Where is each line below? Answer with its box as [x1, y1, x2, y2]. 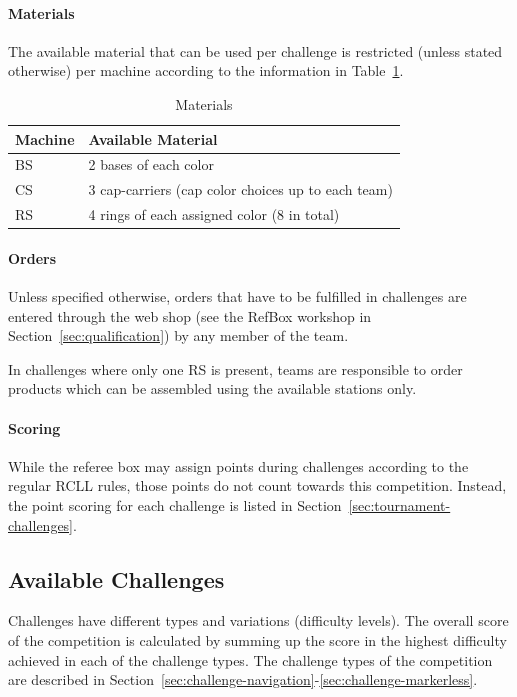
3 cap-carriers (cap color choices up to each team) [88, 179, 393, 200]
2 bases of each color [88, 154, 214, 175]
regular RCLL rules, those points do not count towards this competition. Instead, [8, 475, 507, 496]
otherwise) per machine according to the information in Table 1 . [8, 60, 404, 81]
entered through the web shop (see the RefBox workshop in [8, 305, 372, 326]
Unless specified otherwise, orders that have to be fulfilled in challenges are [8, 286, 467, 306]
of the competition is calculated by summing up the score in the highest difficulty [8, 629, 507, 650]
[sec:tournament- [348, 494, 451, 515]
